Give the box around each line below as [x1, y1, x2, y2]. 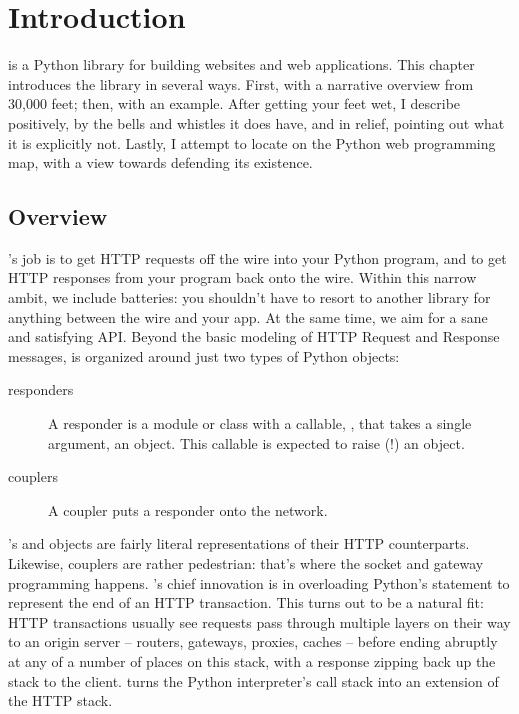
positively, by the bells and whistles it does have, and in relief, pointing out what [8, 112, 505, 133]
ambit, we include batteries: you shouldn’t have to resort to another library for [8, 287, 491, 308]
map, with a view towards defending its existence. [8, 152, 313, 173]
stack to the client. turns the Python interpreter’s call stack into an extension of [8, 670, 499, 691]
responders [8, 379, 74, 400]
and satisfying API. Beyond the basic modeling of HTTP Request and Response [8, 326, 500, 347]
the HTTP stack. [8, 690, 113, 711]
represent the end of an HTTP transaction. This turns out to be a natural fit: [8, 592, 484, 613]
